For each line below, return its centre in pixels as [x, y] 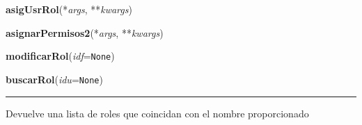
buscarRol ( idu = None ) [54, 79]
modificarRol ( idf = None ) [60, 56]
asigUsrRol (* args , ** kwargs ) [69, 9]
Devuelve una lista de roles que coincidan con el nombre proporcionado [157, 113]
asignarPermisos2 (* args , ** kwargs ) [85, 32]
